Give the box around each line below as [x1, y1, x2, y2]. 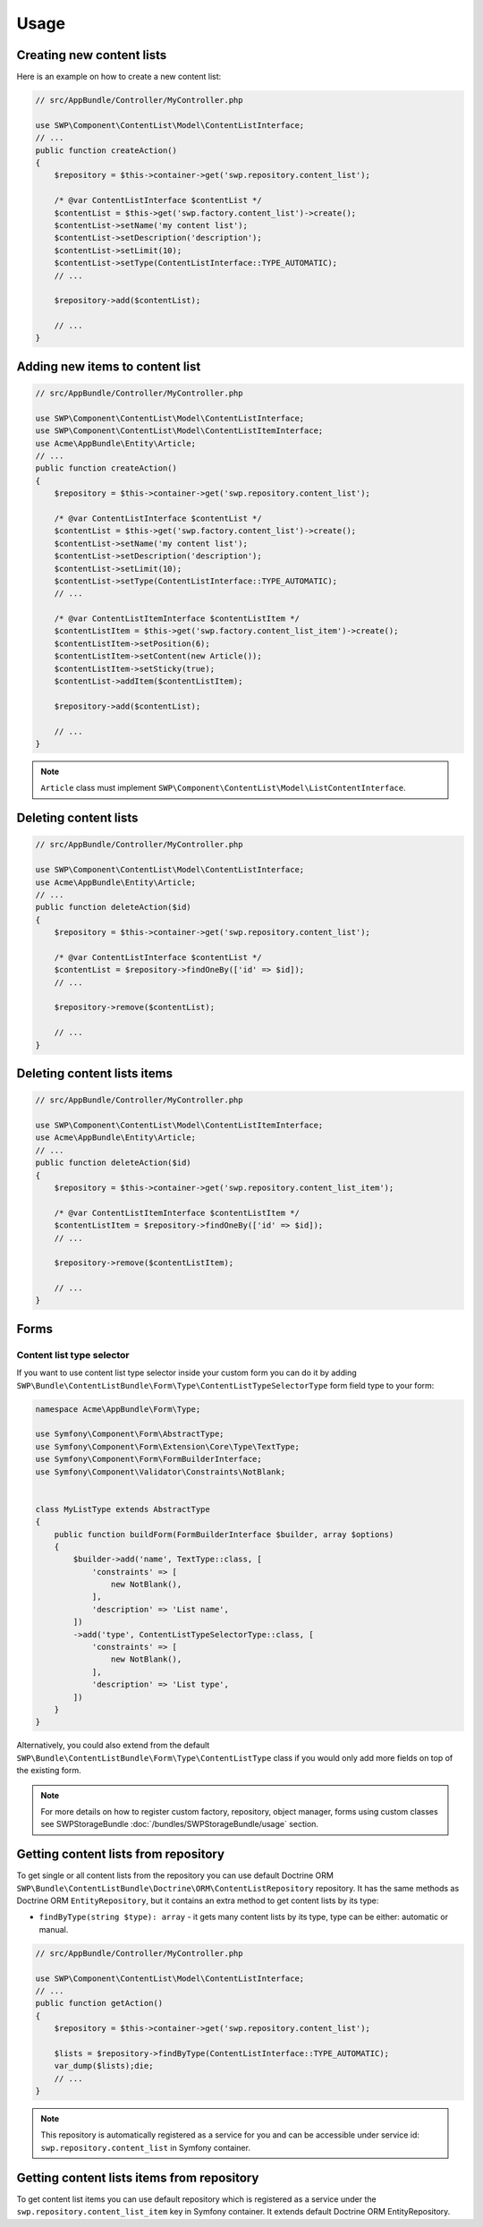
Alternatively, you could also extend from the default [16, 1740, 210, 1751]
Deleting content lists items [16, 1066, 174, 1082]
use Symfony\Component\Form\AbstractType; [35, 1429, 225, 1440]
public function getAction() [35, 1998, 164, 2009]
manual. [38, 1924, 69, 1934]
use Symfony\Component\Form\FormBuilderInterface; [35, 1454, 263, 1465]
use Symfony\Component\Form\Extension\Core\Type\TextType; [35, 1441, 300, 1451]
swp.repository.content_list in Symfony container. [40, 2142, 250, 2153]
